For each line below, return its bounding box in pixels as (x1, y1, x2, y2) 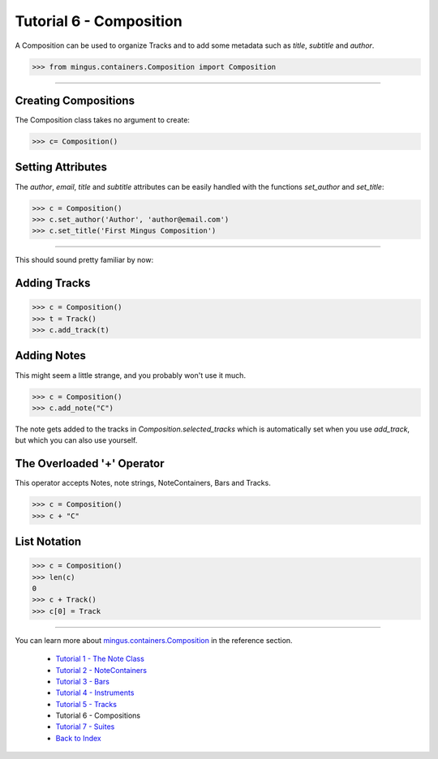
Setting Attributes (15, 161, 108, 174)
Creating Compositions (15, 93, 135, 107)
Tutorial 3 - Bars (55, 676, 109, 686)
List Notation (15, 534, 82, 548)
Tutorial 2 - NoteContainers (55, 665, 148, 675)
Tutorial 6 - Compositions (55, 710, 141, 721)
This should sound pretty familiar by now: (15, 255, 154, 265)
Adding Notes (15, 349, 87, 362)
